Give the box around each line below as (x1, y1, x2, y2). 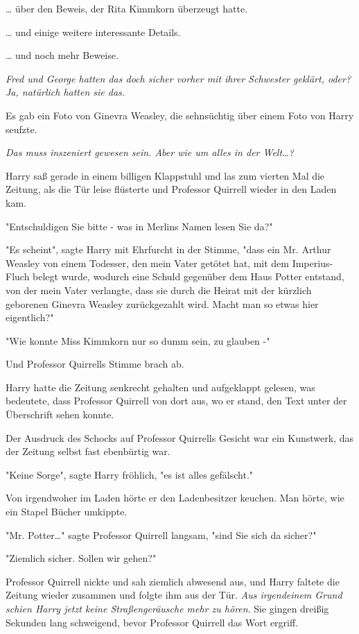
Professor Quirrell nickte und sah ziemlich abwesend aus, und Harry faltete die (6, 574, 340, 588)
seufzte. (6, 121, 37, 136)
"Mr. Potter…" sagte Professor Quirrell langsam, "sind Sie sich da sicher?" (6, 527, 317, 542)
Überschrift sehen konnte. (6, 407, 114, 422)
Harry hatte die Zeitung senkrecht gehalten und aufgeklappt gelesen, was (6, 379, 315, 394)
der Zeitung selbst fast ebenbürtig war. (6, 444, 170, 459)
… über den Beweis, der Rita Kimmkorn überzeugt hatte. (6, 1, 248, 15)
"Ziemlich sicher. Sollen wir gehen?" (6, 551, 157, 565)
